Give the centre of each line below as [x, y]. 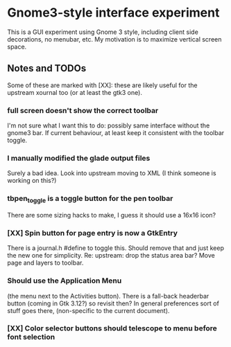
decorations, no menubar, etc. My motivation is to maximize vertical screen [114, 39]
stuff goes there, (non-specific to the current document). [88, 310]
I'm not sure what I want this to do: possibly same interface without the [109, 125]
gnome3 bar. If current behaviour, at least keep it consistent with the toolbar [116, 133]
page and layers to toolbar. [45, 263]
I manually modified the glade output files [79, 158]
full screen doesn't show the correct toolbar [83, 110]
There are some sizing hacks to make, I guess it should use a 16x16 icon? [112, 215]
